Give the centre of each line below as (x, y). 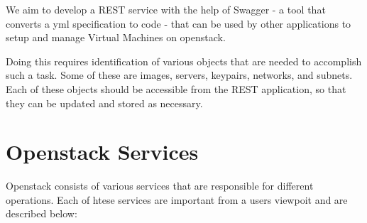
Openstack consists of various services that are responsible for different (160, 186)
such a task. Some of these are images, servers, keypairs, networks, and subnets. (179, 75)
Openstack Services (102, 152)
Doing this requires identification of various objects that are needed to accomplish (184, 61)
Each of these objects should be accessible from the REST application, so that (176, 88)
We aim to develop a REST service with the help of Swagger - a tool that (166, 9)
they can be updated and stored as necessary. (104, 103)
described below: (42, 213)
